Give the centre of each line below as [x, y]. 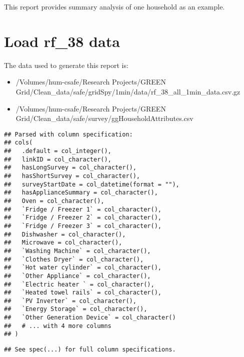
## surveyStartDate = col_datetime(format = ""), [92, 184]
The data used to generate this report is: [66, 65]
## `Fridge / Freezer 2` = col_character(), [83, 218]
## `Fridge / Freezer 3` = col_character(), [83, 226]
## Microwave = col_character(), [63, 243]
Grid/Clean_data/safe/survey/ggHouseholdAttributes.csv [104, 118]
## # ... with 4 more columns [58, 326]
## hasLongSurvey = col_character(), [70, 168]
